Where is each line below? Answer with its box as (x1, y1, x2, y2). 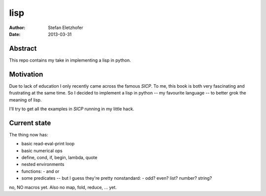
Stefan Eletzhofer (48, 25, 83, 31)
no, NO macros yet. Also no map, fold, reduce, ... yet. (9, 184, 117, 190)
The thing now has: (9, 131, 48, 137)
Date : (9, 31, 21, 37)
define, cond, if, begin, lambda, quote (21, 155, 98, 160)
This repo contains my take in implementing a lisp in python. (9, 57, 131, 63)
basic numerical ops (21, 148, 63, 154)
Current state (9, 119, 51, 127)
